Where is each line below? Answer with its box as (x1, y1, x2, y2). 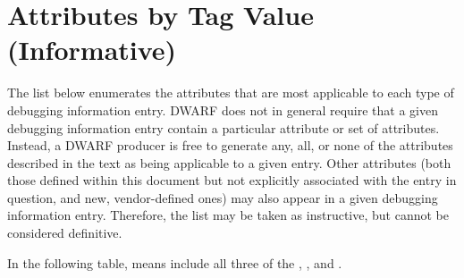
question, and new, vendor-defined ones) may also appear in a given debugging (7, 188, 438, 206)
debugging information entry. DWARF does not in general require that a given (7, 100, 438, 119)
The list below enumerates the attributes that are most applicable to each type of (7, 83, 454, 102)
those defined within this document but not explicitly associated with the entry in (7, 171, 457, 190)
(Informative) (7, 31, 177, 68)
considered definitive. (7, 223, 122, 242)
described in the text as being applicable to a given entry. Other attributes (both (7, 153, 451, 172)
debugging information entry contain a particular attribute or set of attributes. (7, 118, 440, 137)
